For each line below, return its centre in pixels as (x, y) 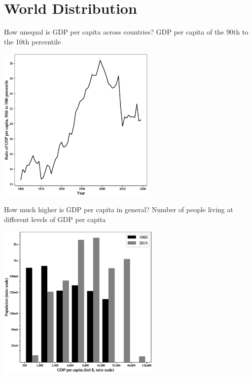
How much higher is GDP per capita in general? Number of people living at (119, 209)
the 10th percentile (33, 41)
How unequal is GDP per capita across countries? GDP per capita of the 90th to (126, 32)
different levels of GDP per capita (55, 219)
